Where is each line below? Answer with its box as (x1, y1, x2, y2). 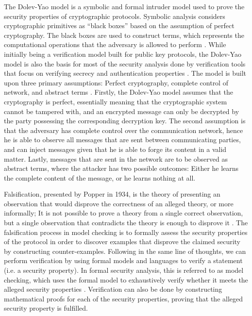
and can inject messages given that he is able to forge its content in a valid (4, 144, 227, 154)
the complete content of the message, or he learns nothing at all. (4, 172, 196, 183)
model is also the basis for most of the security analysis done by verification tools (4, 58, 246, 68)
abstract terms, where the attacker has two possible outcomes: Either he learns (4, 163, 239, 173)
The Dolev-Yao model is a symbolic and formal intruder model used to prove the (4, 1, 245, 11)
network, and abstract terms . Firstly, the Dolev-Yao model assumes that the (4, 87, 233, 97)
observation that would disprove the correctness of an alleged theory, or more (4, 198, 234, 208)
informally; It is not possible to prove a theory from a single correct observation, (4, 208, 243, 218)
